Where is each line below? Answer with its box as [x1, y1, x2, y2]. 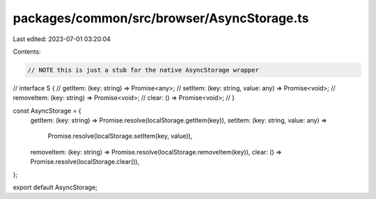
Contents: [13, 47, 41, 56]
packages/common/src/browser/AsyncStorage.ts [13, 10, 309, 26]
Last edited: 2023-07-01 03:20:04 [13, 35, 111, 43]
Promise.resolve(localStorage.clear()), [30, 157, 139, 166]
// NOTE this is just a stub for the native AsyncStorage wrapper [27, 66, 259, 74]
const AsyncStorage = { [13, 106, 81, 115]
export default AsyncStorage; [13, 183, 97, 191]
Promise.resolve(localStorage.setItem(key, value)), [47, 132, 193, 141]
